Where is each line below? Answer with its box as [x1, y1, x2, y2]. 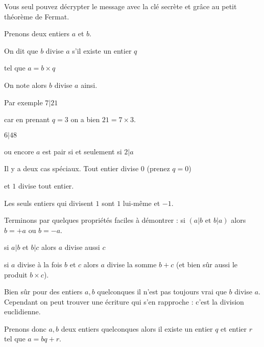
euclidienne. [4, 306, 41, 317]
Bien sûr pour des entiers [4, 286, 83, 297]
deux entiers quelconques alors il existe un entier [61, 323, 213, 334]
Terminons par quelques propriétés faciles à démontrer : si [4, 215, 185, 225]
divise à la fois [17, 259, 62, 269]
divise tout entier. [18, 180, 74, 191]
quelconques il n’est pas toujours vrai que [97, 286, 227, 297]
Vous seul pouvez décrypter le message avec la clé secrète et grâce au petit [4, 1, 237, 11]
